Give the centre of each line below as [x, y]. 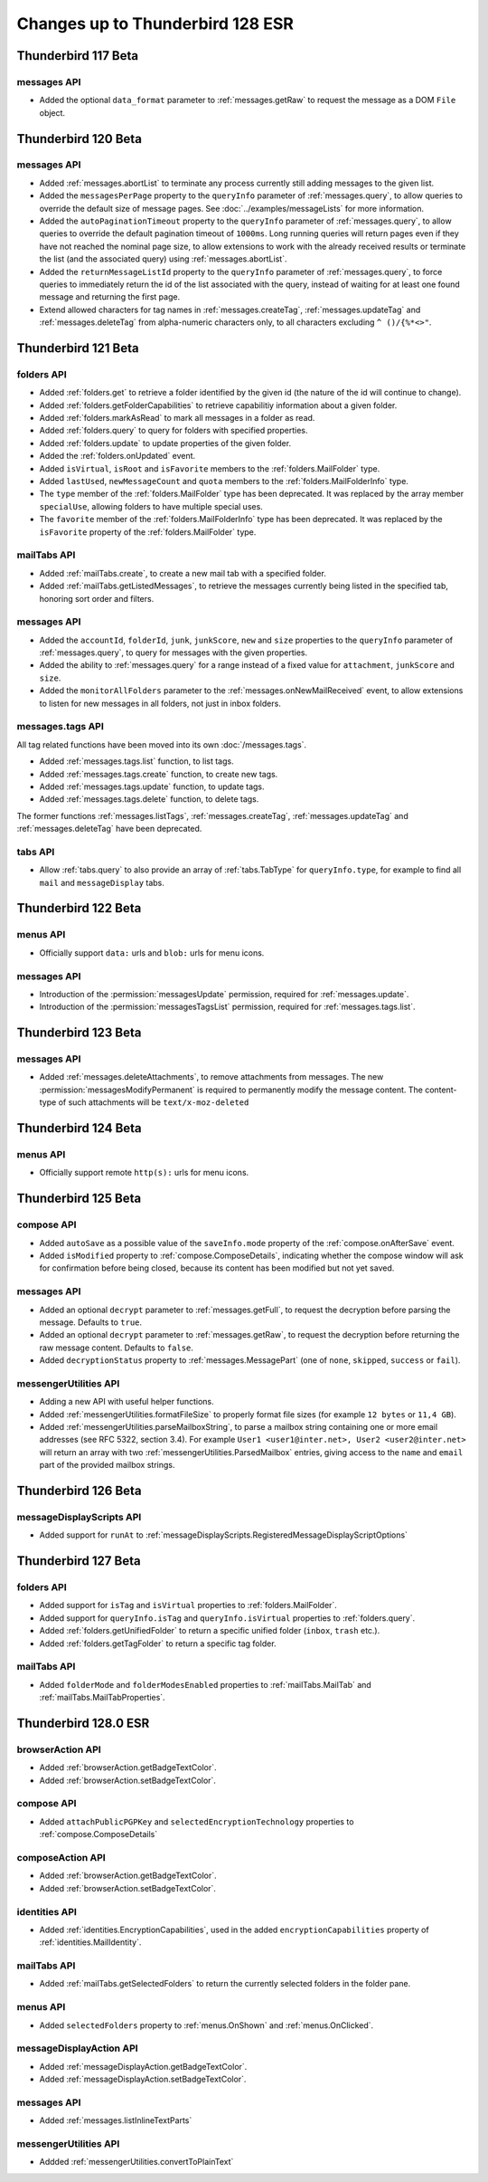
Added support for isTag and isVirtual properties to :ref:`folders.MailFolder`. [188, 1606]
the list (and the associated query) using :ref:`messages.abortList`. [163, 259]
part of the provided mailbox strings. [107, 1465]
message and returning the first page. [110, 297]
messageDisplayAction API [78, 2048]
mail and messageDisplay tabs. [102, 882]
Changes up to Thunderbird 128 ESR [155, 24]
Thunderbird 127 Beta [79, 1561]
